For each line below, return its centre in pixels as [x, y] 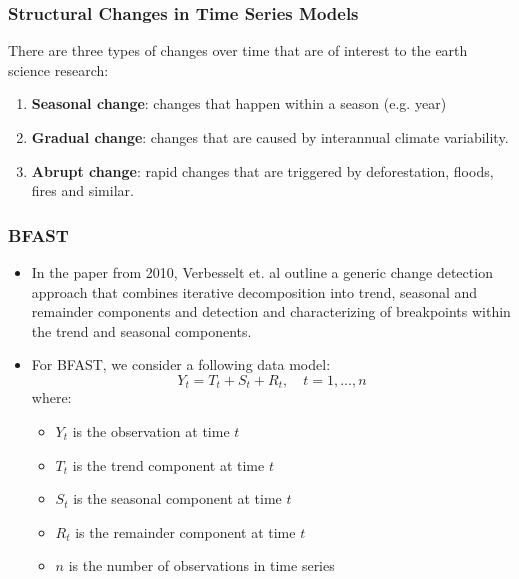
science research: [58, 69]
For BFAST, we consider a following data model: [181, 364]
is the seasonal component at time [177, 498]
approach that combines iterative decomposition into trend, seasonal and [254, 291]
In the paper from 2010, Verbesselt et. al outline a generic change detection [262, 272]
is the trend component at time [168, 464]
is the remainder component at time [185, 531]
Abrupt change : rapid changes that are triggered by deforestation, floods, [262, 170]
